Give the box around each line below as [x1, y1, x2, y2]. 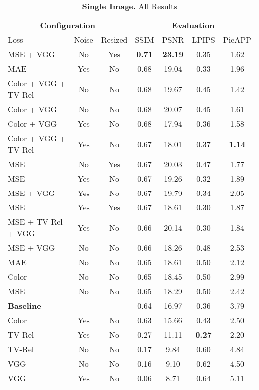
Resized [101, 34, 128, 45]
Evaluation [171, 19, 215, 31]
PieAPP [223, 34, 251, 45]
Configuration [40, 19, 96, 31]
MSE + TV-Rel [8, 216, 63, 227]
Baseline [8, 300, 41, 311]
